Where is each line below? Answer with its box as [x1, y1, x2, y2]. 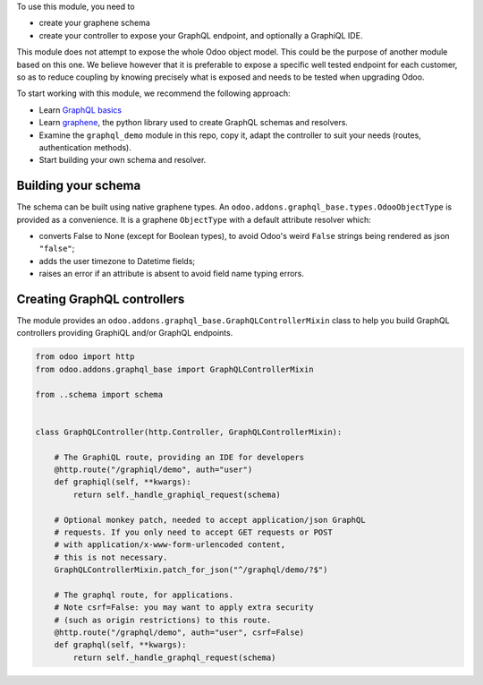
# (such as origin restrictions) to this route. [54, 614, 272, 625]
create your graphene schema [38, 18, 151, 29]
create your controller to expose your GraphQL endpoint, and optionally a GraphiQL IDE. [38, 30, 363, 40]
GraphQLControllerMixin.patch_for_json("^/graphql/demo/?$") [54, 565, 328, 575]
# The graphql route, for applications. [54, 589, 234, 600]
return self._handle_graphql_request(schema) [72, 652, 276, 663]
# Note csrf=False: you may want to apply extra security [54, 603, 314, 612]
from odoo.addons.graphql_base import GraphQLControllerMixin [35, 364, 314, 374]
